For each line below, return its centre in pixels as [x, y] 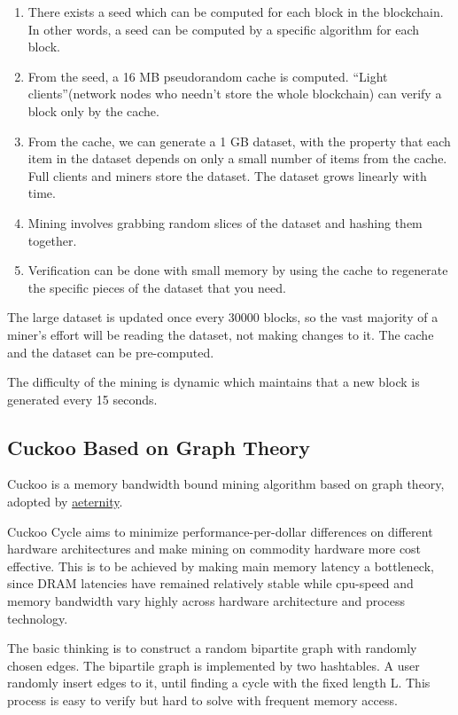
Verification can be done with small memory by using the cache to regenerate [238, 270]
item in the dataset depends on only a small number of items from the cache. [237, 158]
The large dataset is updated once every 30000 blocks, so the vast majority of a [223, 317]
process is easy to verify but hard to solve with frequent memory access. [202, 700]
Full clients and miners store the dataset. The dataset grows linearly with [227, 175]
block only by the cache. [93, 110]
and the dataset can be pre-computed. [111, 352]
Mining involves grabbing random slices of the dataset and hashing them [225, 222]
